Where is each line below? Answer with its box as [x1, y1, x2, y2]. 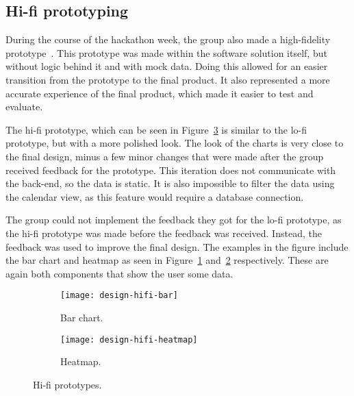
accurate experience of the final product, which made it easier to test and [5, 86, 314, 100]
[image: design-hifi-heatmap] [60, 334, 198, 345]
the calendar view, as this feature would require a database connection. [5, 189, 304, 203]
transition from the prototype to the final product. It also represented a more [5, 72, 330, 86]
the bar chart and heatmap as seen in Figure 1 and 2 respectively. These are [5, 253, 329, 267]
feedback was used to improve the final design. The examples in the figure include [5, 239, 349, 253]
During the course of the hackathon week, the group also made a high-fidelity [5, 32, 331, 47]
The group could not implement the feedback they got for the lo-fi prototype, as [5, 212, 342, 227]
